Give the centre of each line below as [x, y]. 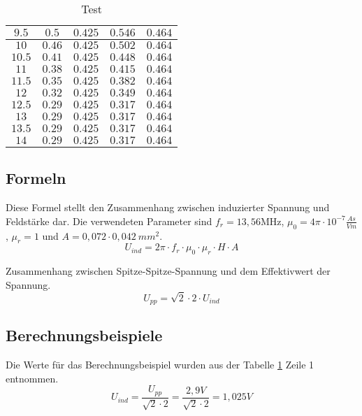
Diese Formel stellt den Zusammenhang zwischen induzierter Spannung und [168, 207]
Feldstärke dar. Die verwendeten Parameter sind [109, 221]
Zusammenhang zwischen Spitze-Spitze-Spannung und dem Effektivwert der [168, 271]
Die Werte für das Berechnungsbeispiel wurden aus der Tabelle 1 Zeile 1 [160, 365]
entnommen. [32, 378]
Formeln [36, 178]
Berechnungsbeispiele [84, 335]
